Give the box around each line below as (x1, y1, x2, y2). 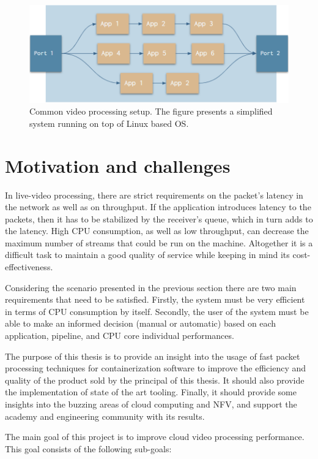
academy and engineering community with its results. (5, 409, 205, 422)
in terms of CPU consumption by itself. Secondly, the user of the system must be (5, 305, 309, 317)
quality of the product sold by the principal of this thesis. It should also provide (5, 373, 305, 386)
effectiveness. (5, 260, 53, 273)
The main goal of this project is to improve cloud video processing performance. (5, 430, 305, 443)
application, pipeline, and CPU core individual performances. (5, 329, 234, 342)
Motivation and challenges (5, 153, 231, 178)
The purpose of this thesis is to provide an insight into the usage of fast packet (5, 349, 300, 362)
